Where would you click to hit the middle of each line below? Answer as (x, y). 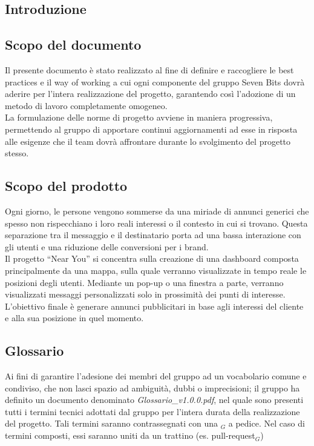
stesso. (17, 153)
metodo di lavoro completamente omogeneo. (86, 105)
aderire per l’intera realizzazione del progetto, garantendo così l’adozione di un (150, 94)
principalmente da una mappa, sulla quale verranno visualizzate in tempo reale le (156, 270)
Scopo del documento (73, 45)
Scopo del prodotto (66, 186)
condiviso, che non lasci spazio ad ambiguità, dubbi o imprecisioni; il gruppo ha (152, 388)
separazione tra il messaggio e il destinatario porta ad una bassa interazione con (153, 235)
